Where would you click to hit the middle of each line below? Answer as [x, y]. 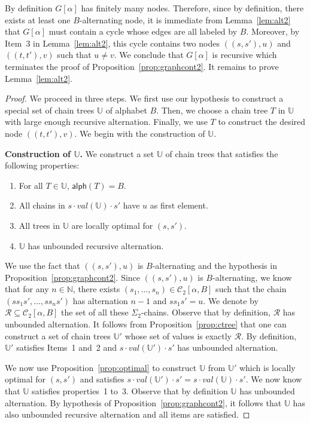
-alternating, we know [252, 277]
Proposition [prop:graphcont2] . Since [73, 277]
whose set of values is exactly [178, 335]
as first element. [179, 205]
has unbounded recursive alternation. [96, 245]
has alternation [100, 300]
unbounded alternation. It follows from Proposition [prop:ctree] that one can [146, 324]
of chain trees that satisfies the [222, 153]
